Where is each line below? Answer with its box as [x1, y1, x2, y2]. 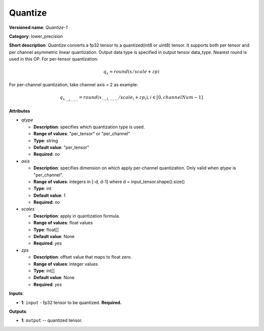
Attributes [9, 108, 30, 114]
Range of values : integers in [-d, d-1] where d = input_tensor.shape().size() [33, 179, 185, 185]
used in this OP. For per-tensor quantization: [9, 56, 98, 62]
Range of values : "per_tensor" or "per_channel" [33, 131, 131, 137]
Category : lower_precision [9, 33, 63, 39]
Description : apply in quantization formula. [33, 213, 120, 219]
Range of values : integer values [33, 261, 98, 267]
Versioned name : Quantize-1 [9, 24, 68, 30]
